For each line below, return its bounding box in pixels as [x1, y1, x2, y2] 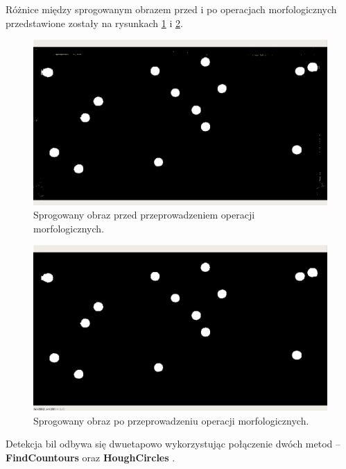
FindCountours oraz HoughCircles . [6, 450, 175, 464]
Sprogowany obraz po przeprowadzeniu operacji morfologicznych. [33, 413, 309, 427]
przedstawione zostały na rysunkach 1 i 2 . [6, 15, 183, 30]
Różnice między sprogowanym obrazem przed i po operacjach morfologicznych [6, 2, 337, 16]
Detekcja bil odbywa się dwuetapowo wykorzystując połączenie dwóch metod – [6, 436, 340, 451]
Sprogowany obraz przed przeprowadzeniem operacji [33, 207, 255, 222]
